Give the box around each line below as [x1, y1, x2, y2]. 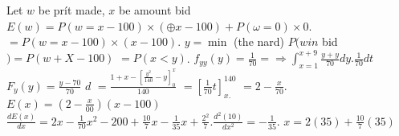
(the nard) [233, 33, 285, 50]
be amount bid [119, 2, 191, 18]
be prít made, [38, 2, 105, 18]
